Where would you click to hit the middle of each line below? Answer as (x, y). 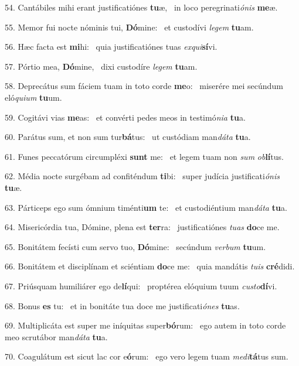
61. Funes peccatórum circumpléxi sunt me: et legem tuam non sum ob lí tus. (144, 156)
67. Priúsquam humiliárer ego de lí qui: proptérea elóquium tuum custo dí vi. (141, 285)
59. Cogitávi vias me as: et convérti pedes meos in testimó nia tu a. (125, 117)
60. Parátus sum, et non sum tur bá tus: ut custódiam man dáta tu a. (128, 137)
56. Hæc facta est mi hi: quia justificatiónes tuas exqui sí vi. (111, 47)
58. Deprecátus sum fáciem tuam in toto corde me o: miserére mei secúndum (144, 86)
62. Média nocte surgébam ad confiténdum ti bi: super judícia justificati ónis (142, 176)
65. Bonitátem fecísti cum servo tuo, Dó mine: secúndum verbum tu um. (135, 246)
